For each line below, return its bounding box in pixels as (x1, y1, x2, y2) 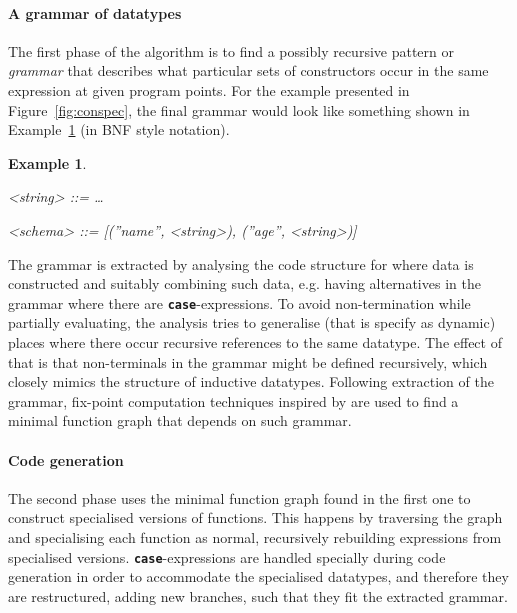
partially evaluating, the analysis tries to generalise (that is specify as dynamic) (8, 312, 496, 333)
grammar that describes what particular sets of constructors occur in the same (8, 60, 489, 81)
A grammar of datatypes (8, 2, 182, 23)
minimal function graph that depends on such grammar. (8, 410, 352, 431)
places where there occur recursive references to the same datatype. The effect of (8, 331, 502, 352)
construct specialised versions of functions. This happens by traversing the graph (8, 507, 503, 528)
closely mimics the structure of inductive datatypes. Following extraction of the (8, 371, 494, 392)
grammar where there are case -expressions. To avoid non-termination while (8, 292, 471, 313)
